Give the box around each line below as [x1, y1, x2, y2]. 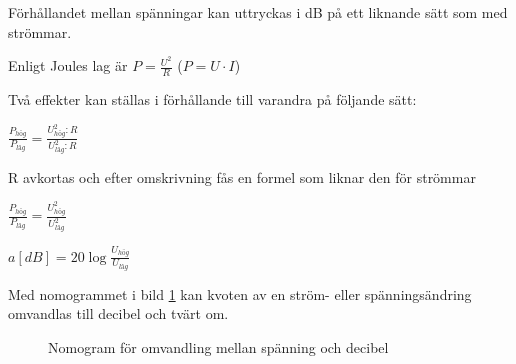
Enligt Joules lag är [8, 55, 128, 76]
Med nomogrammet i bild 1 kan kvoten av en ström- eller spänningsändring [8, 283, 472, 304]
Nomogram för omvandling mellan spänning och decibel [48, 336, 389, 357]
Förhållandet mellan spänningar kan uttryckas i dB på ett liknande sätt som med [8, 2, 508, 22]
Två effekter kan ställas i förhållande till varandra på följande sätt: [8, 89, 417, 110]
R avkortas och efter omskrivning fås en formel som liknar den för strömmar [8, 166, 476, 187]
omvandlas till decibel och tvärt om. [8, 303, 229, 324]
